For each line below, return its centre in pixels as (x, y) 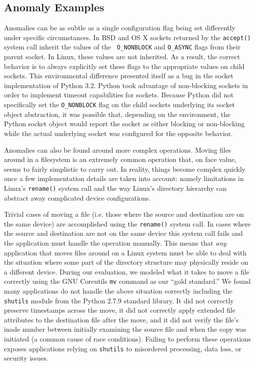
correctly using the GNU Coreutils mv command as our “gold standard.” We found (127, 281)
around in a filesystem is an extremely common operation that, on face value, (120, 159)
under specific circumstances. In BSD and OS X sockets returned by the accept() (127, 37)
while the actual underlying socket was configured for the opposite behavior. (118, 133)
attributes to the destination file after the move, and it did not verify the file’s (121, 319)
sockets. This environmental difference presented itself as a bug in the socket (119, 76)
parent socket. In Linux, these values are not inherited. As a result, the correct (122, 57)
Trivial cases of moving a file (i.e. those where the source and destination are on (124, 214)
